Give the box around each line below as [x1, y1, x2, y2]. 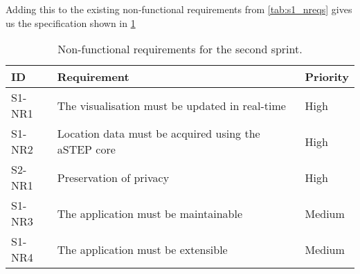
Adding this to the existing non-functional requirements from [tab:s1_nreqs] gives [6, 2, 352, 16]
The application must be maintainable [57, 205, 242, 221]
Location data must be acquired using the [57, 125, 260, 142]
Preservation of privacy [57, 169, 170, 185]
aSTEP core [57, 141, 116, 158]
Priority [305, 68, 349, 85]
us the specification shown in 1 [6, 15, 136, 30]
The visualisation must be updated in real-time [57, 97, 286, 113]
